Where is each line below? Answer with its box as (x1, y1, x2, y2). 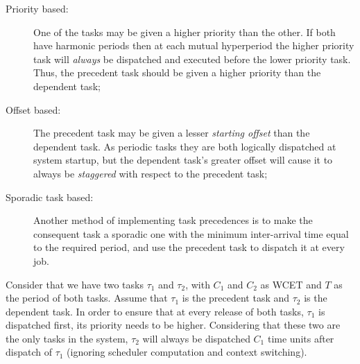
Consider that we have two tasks (6, 277, 144, 291)
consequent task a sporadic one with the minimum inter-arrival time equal (33, 226, 349, 241)
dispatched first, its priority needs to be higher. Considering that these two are (6, 318, 341, 332)
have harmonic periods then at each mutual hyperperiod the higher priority (33, 38, 354, 53)
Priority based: (6, 1, 69, 15)
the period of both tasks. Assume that (6, 291, 168, 305)
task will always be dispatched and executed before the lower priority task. (33, 51, 351, 66)
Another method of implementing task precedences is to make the (33, 213, 313, 227)
